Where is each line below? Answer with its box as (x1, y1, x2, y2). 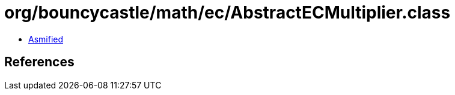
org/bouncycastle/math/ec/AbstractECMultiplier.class (4, 2, 451, 23)
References (4, 54, 75, 70)
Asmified (28, 33, 64, 44)
